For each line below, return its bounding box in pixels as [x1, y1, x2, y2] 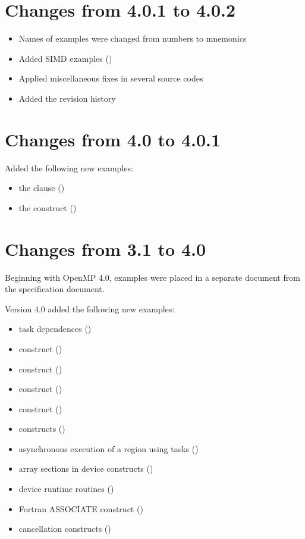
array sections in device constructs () [18, 462, 153, 475]
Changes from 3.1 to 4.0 [5, 236, 206, 261]
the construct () [18, 201, 77, 214]
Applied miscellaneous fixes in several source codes [18, 72, 203, 84]
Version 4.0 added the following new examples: [5, 302, 175, 315]
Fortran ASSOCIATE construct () [18, 502, 143, 515]
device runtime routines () [18, 482, 114, 495]
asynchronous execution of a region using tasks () [18, 442, 199, 455]
